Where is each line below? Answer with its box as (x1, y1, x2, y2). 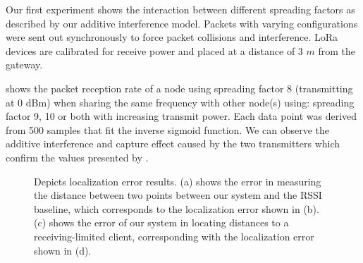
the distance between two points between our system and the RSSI (34, 188, 322, 202)
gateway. (6, 57, 43, 72)
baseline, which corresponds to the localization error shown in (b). (34, 201, 319, 216)
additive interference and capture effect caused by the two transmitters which (6, 136, 340, 151)
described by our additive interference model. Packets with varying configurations (6, 16, 358, 30)
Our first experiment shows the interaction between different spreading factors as (6, 2, 355, 16)
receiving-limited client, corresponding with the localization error (34, 228, 314, 243)
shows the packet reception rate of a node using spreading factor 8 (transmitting (6, 80, 353, 95)
